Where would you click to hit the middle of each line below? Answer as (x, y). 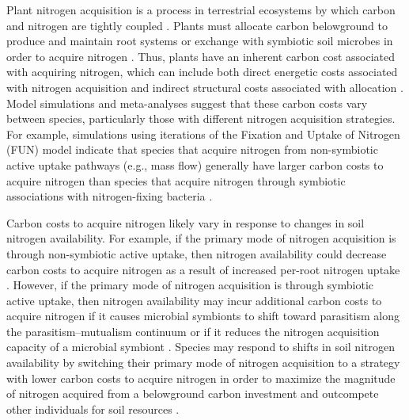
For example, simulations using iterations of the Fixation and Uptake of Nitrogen (203, 134)
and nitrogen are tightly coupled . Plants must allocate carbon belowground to (197, 25)
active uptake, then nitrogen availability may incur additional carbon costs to (194, 300)
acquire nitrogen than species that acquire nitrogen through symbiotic (176, 180)
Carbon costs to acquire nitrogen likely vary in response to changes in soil (186, 222)
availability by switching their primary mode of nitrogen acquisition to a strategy (203, 363)
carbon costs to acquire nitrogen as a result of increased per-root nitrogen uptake (203, 269)
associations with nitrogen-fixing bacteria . (110, 196)
